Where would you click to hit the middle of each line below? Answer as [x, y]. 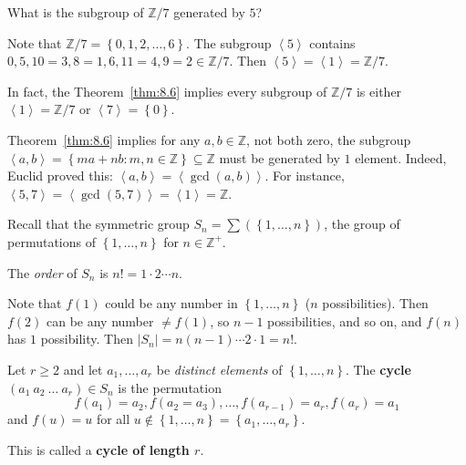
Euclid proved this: [60, 176]
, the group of [362, 224]
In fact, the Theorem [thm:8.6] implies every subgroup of [167, 91]
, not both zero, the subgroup [329, 139]
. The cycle [378, 369]
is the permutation [170, 387]
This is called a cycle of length [98, 449]
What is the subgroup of [76, 12]
